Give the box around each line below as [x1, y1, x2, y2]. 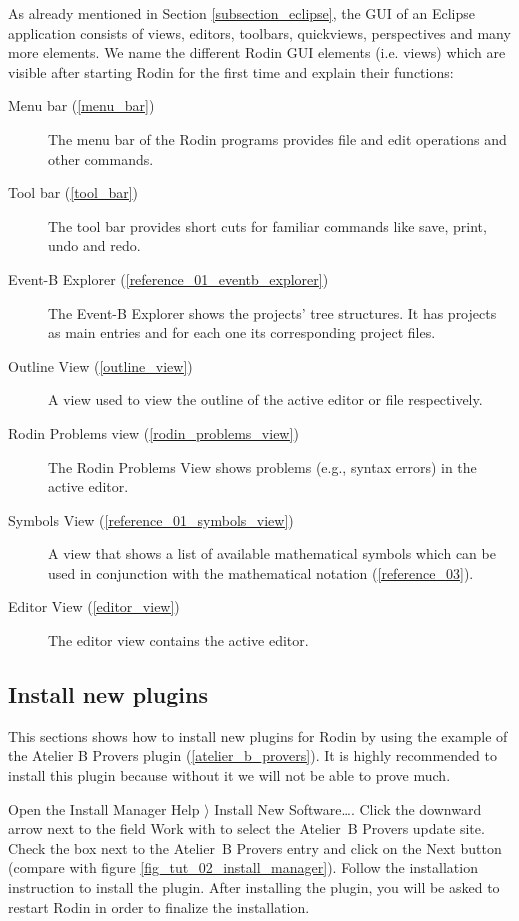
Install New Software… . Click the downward [214, 798, 482, 819]
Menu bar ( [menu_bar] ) [8, 95, 155, 116]
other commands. [48, 148, 154, 169]
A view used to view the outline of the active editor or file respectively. [48, 389, 483, 410]
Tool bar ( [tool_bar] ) [8, 182, 139, 203]
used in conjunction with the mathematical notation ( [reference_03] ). [48, 562, 474, 583]
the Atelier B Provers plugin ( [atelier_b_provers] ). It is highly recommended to [8, 745, 497, 766]
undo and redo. [48, 235, 141, 256]
